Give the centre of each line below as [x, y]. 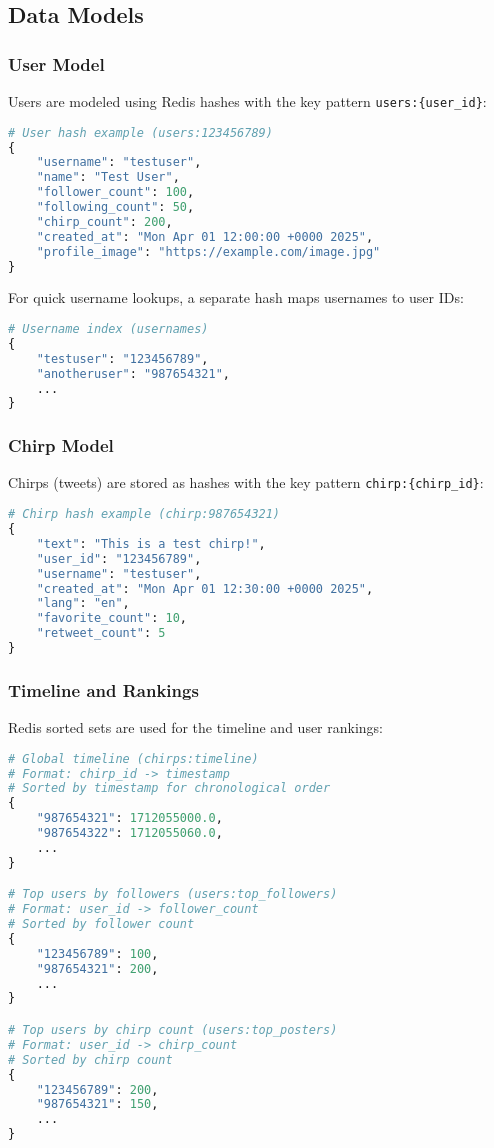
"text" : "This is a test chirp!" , [151, 543]
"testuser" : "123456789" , [122, 358]
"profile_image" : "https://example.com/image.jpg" [208, 251]
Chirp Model [61, 445]
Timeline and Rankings [103, 689]
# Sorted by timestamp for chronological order [169, 788]
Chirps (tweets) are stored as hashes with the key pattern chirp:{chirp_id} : [246, 482]
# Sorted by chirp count [90, 1059]
